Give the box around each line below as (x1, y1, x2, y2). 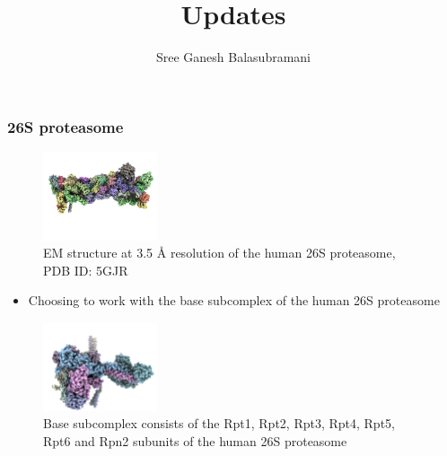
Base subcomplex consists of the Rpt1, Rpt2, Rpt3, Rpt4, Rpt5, (43, 414, 395, 433)
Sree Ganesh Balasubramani (155, 48, 311, 66)
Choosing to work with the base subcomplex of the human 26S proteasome (28, 291, 440, 310)
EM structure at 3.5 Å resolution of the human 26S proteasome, (43, 243, 396, 262)
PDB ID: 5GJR (43, 260, 128, 279)
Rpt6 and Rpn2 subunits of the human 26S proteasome (43, 431, 347, 450)
